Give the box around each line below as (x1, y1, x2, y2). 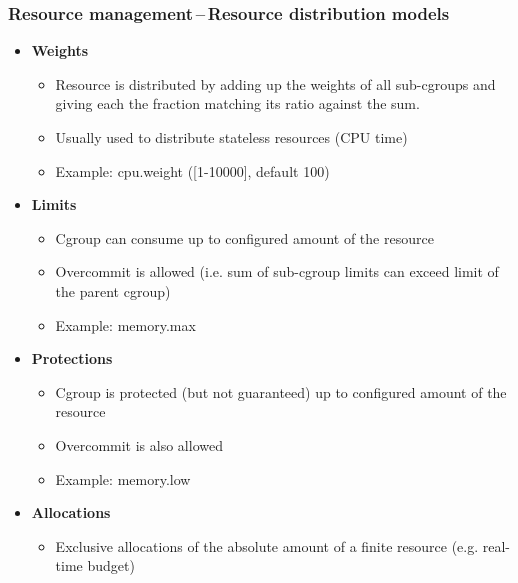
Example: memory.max (55, 314, 196, 335)
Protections (31, 348, 113, 369)
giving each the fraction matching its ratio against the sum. (55, 93, 420, 114)
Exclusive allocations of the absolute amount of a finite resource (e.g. (55, 535, 479, 556)
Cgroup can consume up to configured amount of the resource (55, 227, 434, 248)
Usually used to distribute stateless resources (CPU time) (55, 127, 408, 147)
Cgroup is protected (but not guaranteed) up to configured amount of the (55, 381, 507, 402)
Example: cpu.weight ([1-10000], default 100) (55, 160, 330, 181)
